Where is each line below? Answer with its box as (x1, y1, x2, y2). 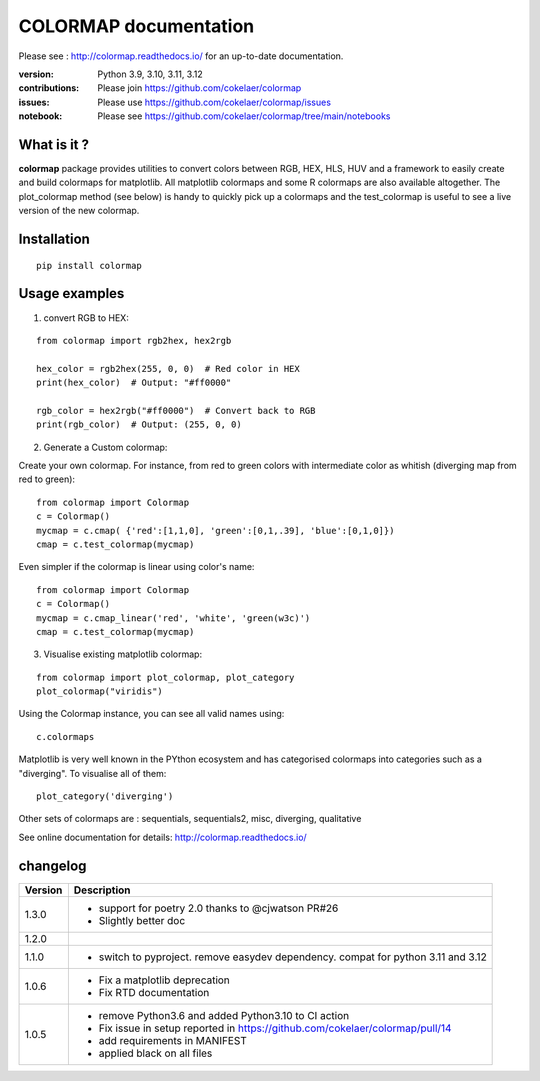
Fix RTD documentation (98, 985, 210, 999)
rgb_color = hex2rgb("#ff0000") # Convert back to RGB (36, 405, 316, 416)
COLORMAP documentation (18, 15, 255, 37)
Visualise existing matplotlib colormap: (43, 648, 203, 660)
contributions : (18, 82, 80, 94)
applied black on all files (98, 1046, 213, 1060)
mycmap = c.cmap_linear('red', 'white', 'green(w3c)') (36, 612, 311, 624)
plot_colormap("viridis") (36, 686, 164, 697)
